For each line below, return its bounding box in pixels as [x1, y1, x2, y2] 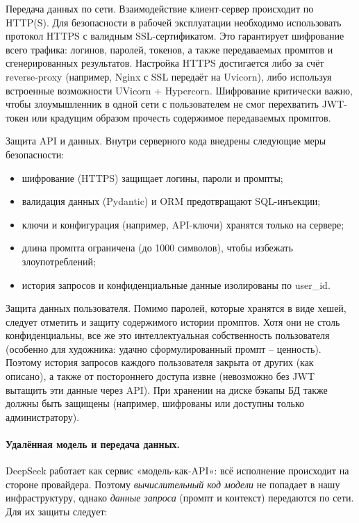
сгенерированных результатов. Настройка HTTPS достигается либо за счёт [6, 56, 324, 70]
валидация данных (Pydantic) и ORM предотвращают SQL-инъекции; [22, 194, 321, 208]
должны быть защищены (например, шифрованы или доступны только [6, 396, 305, 410]
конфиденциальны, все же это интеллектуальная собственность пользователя [6, 328, 330, 342]
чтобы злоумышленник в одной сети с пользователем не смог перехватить [6, 97, 319, 111]
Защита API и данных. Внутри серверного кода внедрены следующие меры [6, 133, 326, 148]
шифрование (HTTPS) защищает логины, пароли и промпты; [22, 170, 283, 185]
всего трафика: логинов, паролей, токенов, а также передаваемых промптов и [6, 42, 333, 56]
